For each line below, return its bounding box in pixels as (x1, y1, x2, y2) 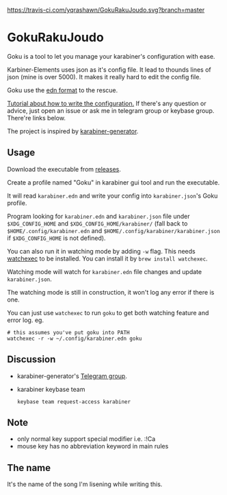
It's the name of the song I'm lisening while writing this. (7, 480, 163, 488)
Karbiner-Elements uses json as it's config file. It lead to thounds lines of (7, 65, 211, 74)
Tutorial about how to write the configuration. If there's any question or (7, 99, 206, 107)
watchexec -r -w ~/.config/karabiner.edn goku (7, 335, 142, 342)
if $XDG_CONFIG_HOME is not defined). (7, 234, 106, 242)
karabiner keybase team (16, 385, 85, 393)
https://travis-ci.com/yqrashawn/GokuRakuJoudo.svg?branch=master (7, 6, 205, 14)
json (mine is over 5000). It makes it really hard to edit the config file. (7, 72, 202, 81)
